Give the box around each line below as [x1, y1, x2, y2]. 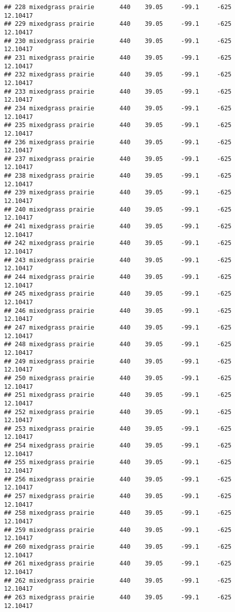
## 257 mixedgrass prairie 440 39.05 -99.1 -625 [4, 493, 232, 500]
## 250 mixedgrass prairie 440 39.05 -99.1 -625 [4, 374, 232, 382]
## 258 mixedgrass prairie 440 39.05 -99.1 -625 [4, 509, 232, 517]
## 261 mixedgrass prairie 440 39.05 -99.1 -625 [4, 560, 232, 567]
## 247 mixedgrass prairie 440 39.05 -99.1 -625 [4, 323, 232, 331]
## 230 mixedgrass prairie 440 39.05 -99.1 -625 [4, 37, 232, 45]
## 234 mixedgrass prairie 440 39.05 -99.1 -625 [4, 104, 232, 112]
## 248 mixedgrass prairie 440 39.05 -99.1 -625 [4, 341, 232, 348]
